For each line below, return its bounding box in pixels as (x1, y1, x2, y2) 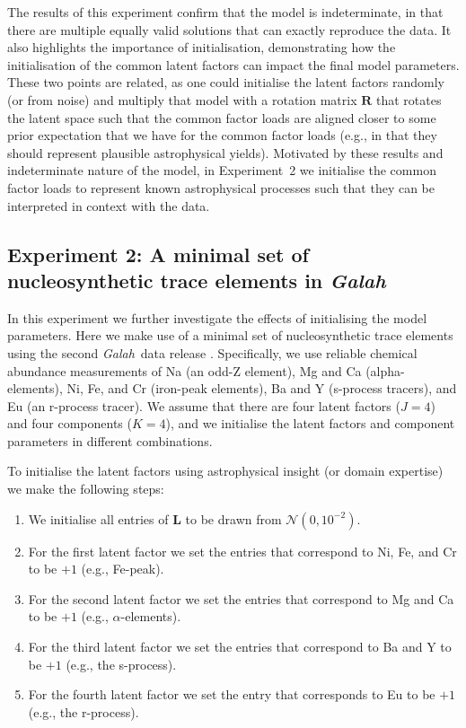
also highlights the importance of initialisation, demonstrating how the (7, 38, 396, 57)
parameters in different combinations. (7, 431, 213, 450)
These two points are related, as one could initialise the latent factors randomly (7, 73, 445, 92)
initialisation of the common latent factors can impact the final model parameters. (7, 55, 460, 74)
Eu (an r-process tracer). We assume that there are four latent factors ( (7, 396, 400, 415)
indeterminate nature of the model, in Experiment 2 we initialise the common (7, 161, 436, 180)
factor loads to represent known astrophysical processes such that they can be (7, 178, 435, 197)
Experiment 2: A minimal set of (7, 240, 309, 268)
